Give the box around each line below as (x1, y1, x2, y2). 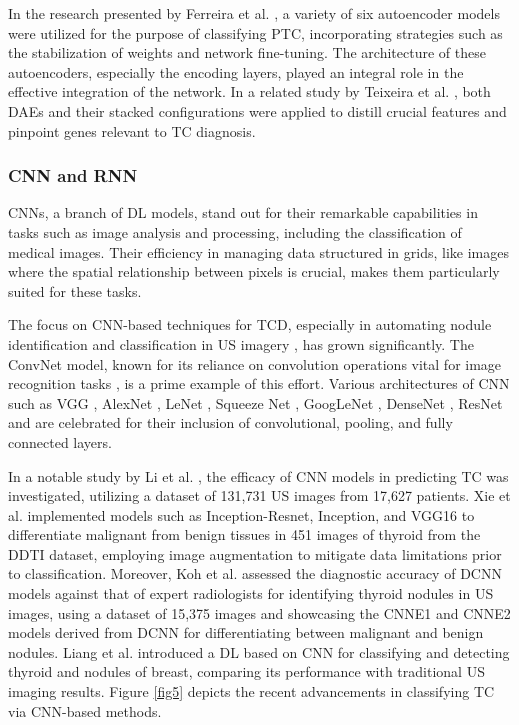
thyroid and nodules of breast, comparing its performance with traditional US (8, 661, 485, 682)
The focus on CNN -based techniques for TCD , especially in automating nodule (8, 314, 492, 335)
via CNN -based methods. (8, 700, 162, 721)
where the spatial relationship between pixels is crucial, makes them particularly (8, 261, 500, 282)
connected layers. (8, 431, 112, 452)
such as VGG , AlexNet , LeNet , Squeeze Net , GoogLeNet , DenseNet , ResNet (8, 392, 503, 413)
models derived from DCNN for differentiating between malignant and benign (8, 622, 484, 643)
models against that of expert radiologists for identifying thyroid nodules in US (8, 583, 494, 604)
